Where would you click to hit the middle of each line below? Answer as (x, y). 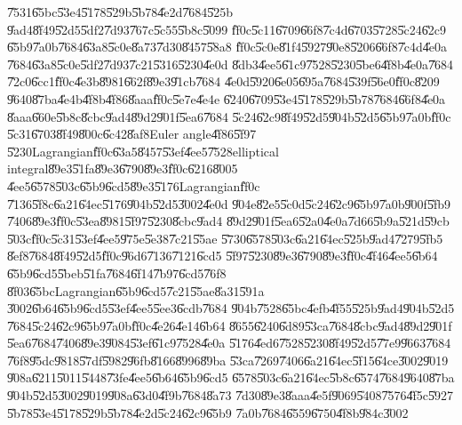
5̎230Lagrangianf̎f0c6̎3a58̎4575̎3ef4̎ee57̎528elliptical (143, 151)
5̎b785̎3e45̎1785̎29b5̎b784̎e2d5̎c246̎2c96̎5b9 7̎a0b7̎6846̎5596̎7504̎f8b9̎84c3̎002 (208, 412)
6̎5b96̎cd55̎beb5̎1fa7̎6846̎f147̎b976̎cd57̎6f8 (117, 273)
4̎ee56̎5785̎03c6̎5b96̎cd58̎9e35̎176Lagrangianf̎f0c (134, 185)
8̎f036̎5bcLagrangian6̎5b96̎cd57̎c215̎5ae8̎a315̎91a (136, 290)
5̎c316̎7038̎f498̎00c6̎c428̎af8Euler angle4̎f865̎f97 (132, 134)
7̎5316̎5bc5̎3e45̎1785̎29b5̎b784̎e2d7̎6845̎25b (120, 12)
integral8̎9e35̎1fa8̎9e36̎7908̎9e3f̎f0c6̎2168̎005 (123, 168)
